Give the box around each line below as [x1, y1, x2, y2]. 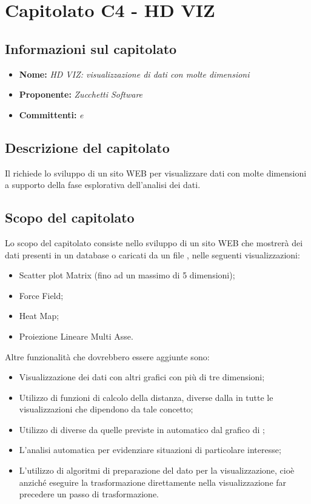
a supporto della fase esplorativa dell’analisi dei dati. [5, 178, 201, 191]
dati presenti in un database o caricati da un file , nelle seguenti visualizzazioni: [5, 248, 300, 261]
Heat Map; [19, 309, 59, 322]
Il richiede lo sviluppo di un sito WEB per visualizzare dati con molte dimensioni [5, 166, 307, 179]
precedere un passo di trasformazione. [19, 488, 159, 500]
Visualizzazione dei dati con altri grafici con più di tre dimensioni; [19, 371, 265, 383]
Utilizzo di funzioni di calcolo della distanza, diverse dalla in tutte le [19, 391, 273, 403]
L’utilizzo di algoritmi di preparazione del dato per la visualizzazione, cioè [19, 464, 295, 477]
